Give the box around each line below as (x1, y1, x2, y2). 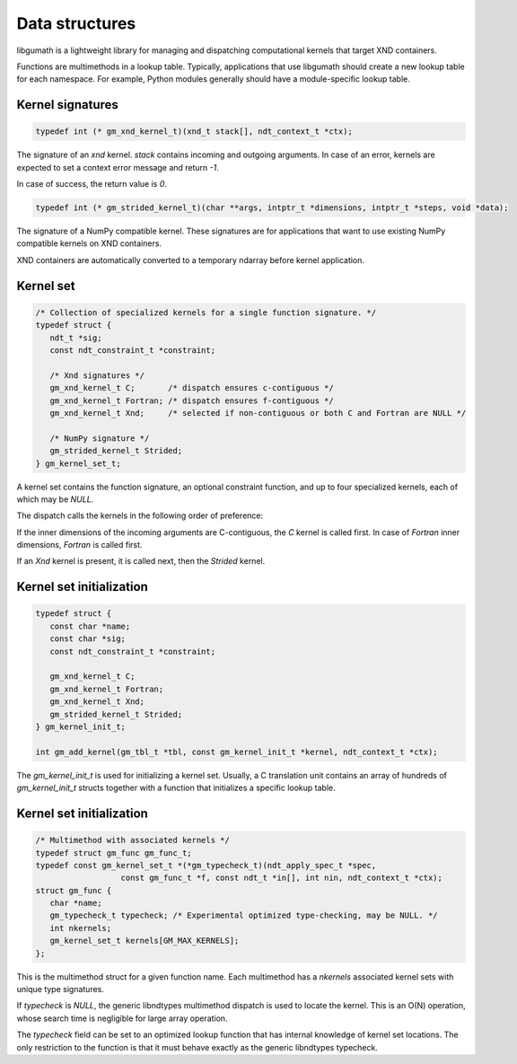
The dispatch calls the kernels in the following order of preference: (16, 510, 264, 521)
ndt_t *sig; (49, 332, 102, 343)
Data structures (16, 13, 136, 33)
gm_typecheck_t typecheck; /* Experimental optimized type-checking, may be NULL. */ (49, 910, 439, 920)
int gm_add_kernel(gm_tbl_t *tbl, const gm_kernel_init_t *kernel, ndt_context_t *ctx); (35, 746, 439, 757)
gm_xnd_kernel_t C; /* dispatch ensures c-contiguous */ (49, 383, 334, 393)
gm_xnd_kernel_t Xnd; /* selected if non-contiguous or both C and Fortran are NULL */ (49, 408, 467, 418)
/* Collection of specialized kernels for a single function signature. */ (35, 307, 377, 318)
